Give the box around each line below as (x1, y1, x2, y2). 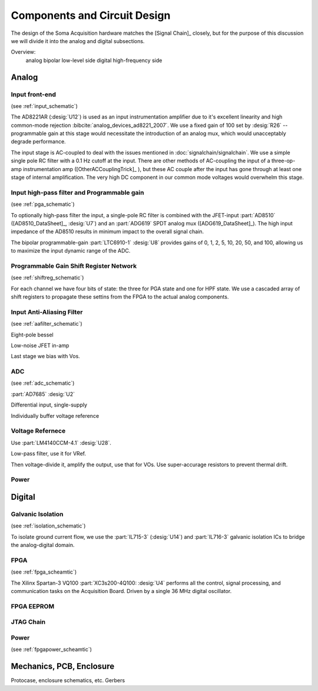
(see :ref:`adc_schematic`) (11, 379, 75, 387)
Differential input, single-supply (11, 401, 88, 408)
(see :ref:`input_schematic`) (11, 102, 78, 109)
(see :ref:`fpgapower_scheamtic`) (11, 646, 92, 653)
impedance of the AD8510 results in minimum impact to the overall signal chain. (11, 228, 204, 235)
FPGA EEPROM (11, 602, 55, 610)
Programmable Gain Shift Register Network (11, 261, 137, 270)
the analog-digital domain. (11, 542, 75, 549)
